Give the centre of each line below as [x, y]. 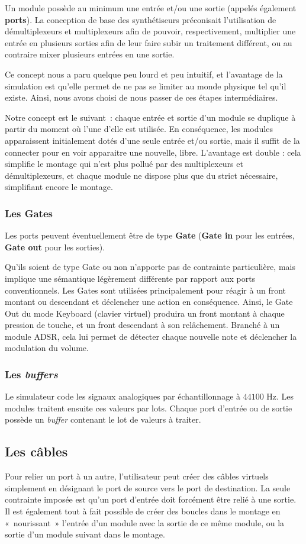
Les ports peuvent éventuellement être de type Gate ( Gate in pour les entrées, [150, 235]
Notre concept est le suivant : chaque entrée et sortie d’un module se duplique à [150, 117]
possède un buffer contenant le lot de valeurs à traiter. [103, 419]
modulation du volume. [47, 348]
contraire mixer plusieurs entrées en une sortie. [90, 54]
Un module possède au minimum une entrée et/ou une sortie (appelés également [151, 8]
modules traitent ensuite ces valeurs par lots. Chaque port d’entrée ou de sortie [149, 408]
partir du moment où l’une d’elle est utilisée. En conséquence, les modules [139, 129]
